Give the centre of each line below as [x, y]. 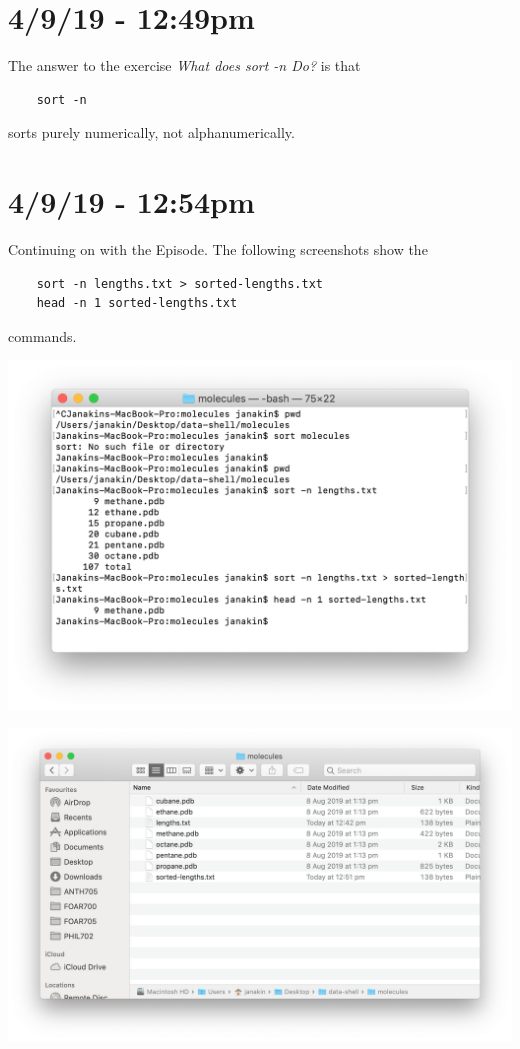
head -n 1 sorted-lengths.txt [137, 303]
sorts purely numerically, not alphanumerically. [151, 132]
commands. [42, 335]
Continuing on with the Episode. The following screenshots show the [218, 249]
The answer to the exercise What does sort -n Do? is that [184, 65]
